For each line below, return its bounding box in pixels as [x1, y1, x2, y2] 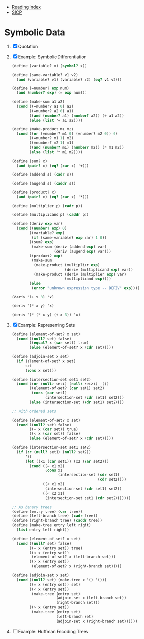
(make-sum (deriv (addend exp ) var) [31, 244, 107, 249]
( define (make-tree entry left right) [11, 523, 91, 528]
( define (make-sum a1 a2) [11, 99, 65, 104]
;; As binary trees [11, 504, 52, 510]
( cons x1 [45, 468, 63, 473]
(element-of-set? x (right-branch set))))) [31, 564, 122, 569]
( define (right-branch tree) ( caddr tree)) [11, 518, 103, 523]
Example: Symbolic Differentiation [18, 54, 86, 60]
